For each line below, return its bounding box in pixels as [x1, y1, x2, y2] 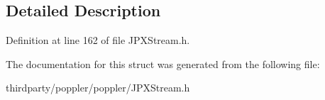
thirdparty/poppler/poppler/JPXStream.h [6, 80, 190, 95]
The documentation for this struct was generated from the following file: [6, 56, 320, 71]
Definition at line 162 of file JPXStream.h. [6, 33, 190, 48]
